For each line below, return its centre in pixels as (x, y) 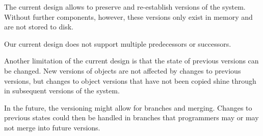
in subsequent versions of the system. (62, 91)
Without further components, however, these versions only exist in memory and (128, 16)
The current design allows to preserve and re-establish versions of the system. (125, 7)
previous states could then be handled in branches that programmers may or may (131, 117)
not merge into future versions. (52, 127)
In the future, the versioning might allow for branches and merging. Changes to (128, 107)
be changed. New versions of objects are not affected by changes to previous (123, 70)
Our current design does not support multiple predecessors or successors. (118, 43)
